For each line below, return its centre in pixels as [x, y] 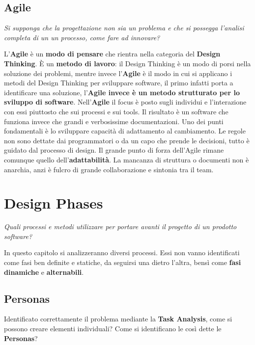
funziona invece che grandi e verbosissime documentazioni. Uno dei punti [114, 121]
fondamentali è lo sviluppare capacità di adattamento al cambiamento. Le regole [125, 131]
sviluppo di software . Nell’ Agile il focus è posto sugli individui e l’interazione [125, 102]
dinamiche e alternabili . [44, 272]
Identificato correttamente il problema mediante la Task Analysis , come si [118, 319]
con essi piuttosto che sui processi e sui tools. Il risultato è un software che [116, 111]
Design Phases [54, 203]
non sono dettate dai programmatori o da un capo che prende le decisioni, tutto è [127, 140]
